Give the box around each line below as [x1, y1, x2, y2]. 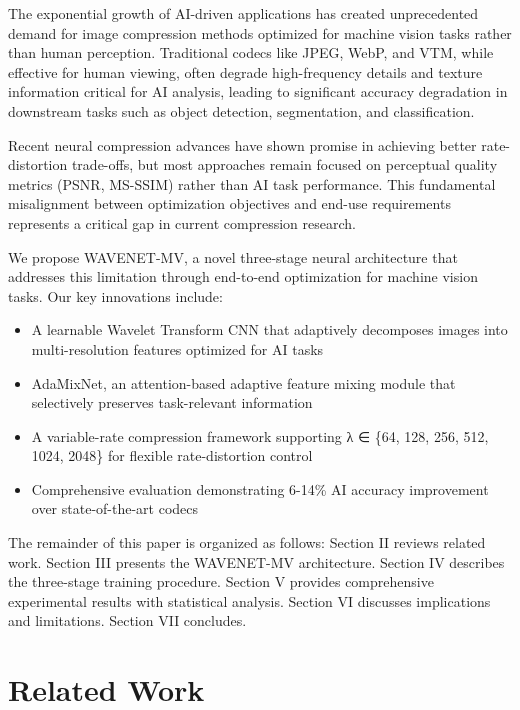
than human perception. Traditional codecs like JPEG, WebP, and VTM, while [8, 42, 494, 63]
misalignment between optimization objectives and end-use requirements [8, 193, 451, 214]
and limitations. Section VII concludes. [8, 610, 247, 631]
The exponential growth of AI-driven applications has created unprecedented [8, 3, 479, 23]
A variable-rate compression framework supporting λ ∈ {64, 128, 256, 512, [31, 425, 489, 446]
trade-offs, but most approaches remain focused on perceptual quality [71, 154, 498, 175]
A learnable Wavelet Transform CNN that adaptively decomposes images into [31, 319, 508, 340]
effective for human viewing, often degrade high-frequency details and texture [8, 61, 483, 82]
